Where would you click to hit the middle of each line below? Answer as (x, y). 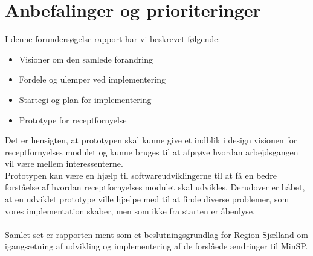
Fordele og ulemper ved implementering (92, 79)
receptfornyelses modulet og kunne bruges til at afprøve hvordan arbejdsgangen (152, 151)
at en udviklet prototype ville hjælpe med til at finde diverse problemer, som (147, 199)
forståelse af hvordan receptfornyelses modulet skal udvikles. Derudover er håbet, (155, 187)
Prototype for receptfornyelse (73, 120)
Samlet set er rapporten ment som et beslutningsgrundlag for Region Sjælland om (156, 234)
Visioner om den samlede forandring (86, 59)
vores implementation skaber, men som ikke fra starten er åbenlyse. (130, 211)
